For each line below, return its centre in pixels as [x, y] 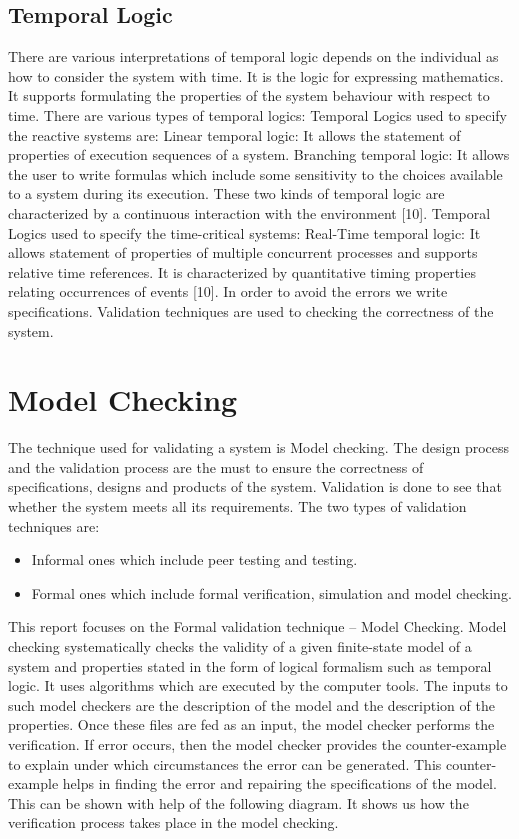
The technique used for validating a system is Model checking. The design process [259, 447]
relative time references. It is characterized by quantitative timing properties [242, 271]
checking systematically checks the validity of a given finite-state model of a [240, 645]
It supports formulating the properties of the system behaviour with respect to [249, 95]
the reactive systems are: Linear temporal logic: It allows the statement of [234, 134]
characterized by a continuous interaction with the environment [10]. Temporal [249, 212]
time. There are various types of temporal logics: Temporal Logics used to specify [257, 114]
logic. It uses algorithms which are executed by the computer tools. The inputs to [258, 685]
